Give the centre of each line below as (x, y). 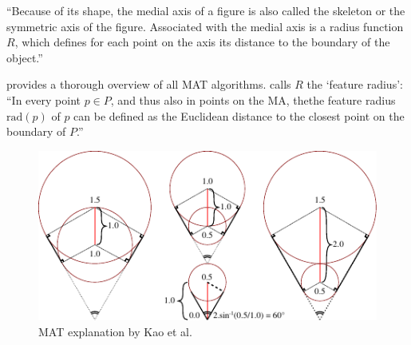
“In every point (43, 99)
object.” (25, 57)
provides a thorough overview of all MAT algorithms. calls (149, 84)
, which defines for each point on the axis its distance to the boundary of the (202, 42)
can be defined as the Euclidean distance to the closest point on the (239, 115)
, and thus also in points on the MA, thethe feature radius (253, 99)
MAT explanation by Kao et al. (115, 331)
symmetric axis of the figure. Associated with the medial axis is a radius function (205, 26)
